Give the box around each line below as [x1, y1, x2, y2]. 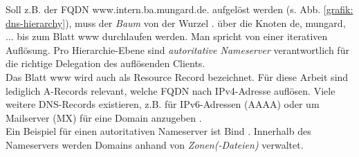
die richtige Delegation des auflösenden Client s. [6, 56, 205, 71]
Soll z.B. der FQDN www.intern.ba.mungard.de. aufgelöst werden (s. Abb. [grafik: [6, 2, 353, 16]
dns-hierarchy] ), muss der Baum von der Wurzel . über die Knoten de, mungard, [6, 15, 346, 30]
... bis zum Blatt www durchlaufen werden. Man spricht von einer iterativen [6, 29, 328, 44]
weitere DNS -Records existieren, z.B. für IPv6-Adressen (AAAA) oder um [6, 97, 320, 111]
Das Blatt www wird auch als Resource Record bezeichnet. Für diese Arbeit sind [6, 69, 349, 84]
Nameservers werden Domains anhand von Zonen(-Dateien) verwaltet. [6, 137, 304, 151]
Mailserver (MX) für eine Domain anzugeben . [6, 110, 202, 124]
